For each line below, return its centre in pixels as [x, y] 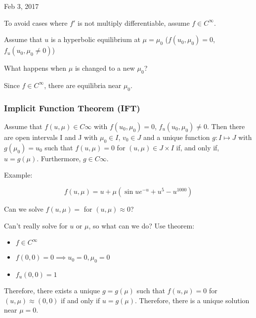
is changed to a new [105, 68]
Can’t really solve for [36, 225]
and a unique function [177, 137]
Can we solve [24, 208]
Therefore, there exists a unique [52, 290]
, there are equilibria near [83, 85]
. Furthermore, [59, 158]
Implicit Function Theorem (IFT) [72, 108]
